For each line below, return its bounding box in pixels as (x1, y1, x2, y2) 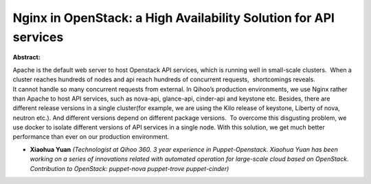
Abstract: (12, 53, 41, 62)
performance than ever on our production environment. (12, 133, 170, 141)
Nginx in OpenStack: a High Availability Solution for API (12, 10, 335, 25)
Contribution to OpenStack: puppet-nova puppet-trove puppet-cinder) (30, 164, 229, 172)
